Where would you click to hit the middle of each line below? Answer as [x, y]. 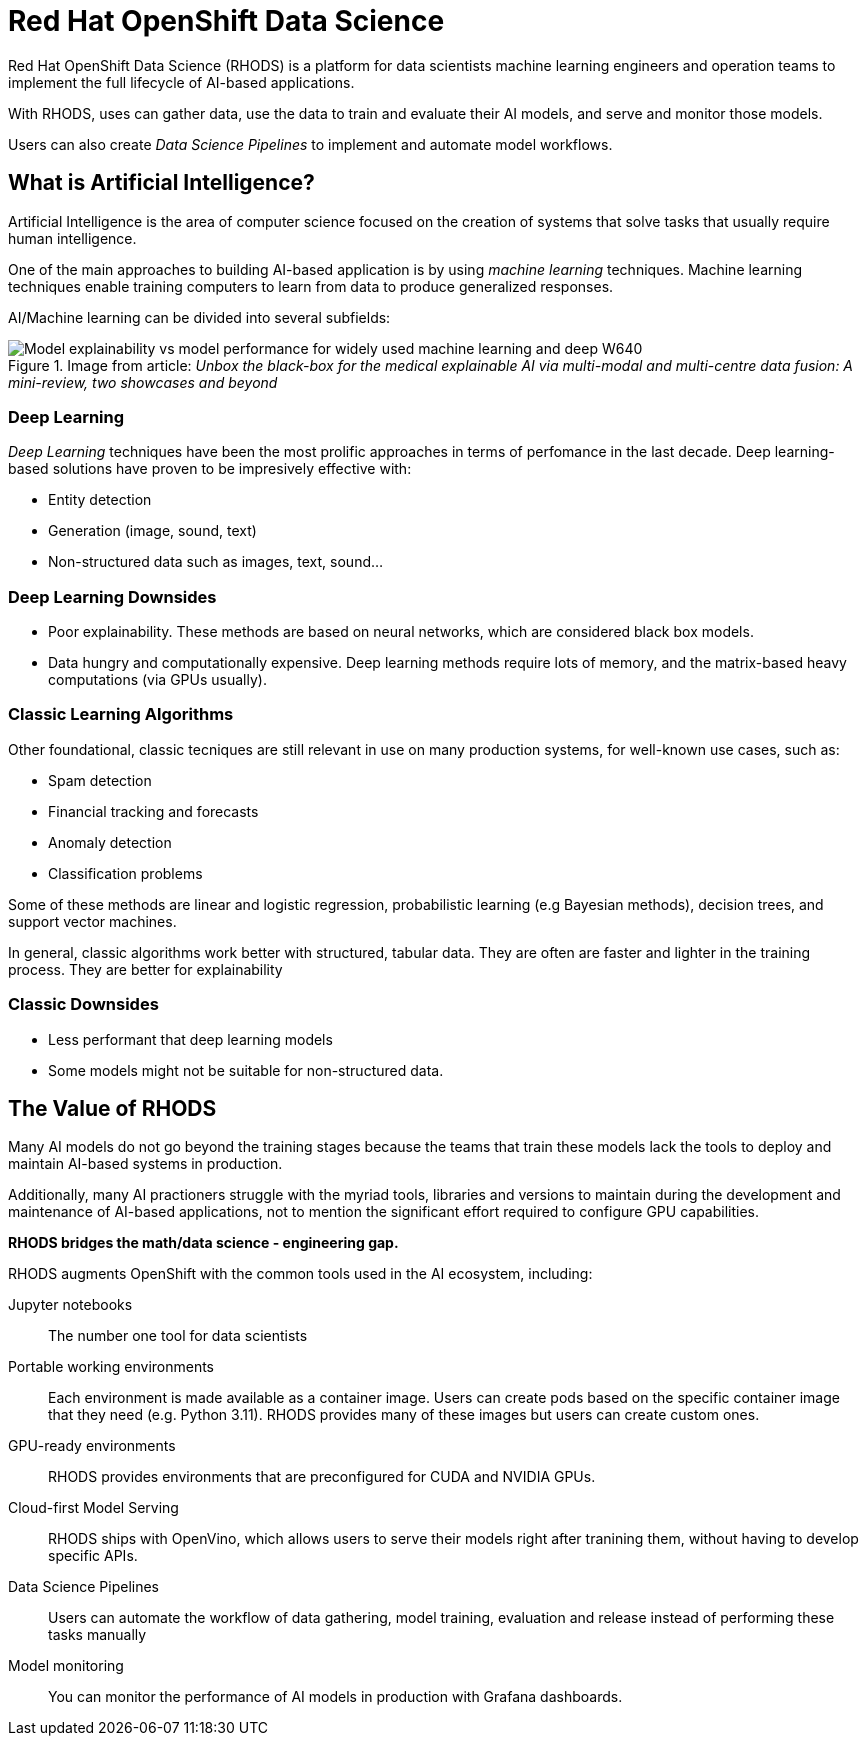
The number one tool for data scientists [178, 1336]
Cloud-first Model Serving [93, 1508]
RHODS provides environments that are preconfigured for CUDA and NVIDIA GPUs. [322, 1477]
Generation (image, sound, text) [152, 531]
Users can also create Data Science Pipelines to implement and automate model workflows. [310, 144]
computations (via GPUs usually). [157, 680]
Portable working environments [111, 1367]
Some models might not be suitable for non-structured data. [246, 1070]
